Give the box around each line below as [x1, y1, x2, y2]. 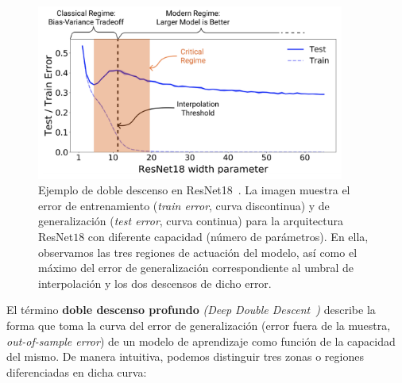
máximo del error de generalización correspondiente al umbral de [38, 259, 354, 276]
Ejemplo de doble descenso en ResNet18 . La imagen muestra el [38, 182, 350, 198]
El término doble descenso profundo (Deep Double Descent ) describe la [6, 301, 376, 318]
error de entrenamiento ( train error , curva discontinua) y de [38, 197, 330, 213]
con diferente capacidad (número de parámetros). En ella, [87, 228, 369, 244]
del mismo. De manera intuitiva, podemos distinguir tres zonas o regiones [6, 348, 364, 365]
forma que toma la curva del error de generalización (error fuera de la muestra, [6, 316, 391, 333]
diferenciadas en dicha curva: [6, 363, 147, 380]
